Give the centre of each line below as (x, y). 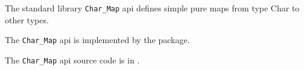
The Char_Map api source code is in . (72, 60)
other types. (27, 19)
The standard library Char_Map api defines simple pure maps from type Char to (152, 8)
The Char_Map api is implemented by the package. (97, 40)
